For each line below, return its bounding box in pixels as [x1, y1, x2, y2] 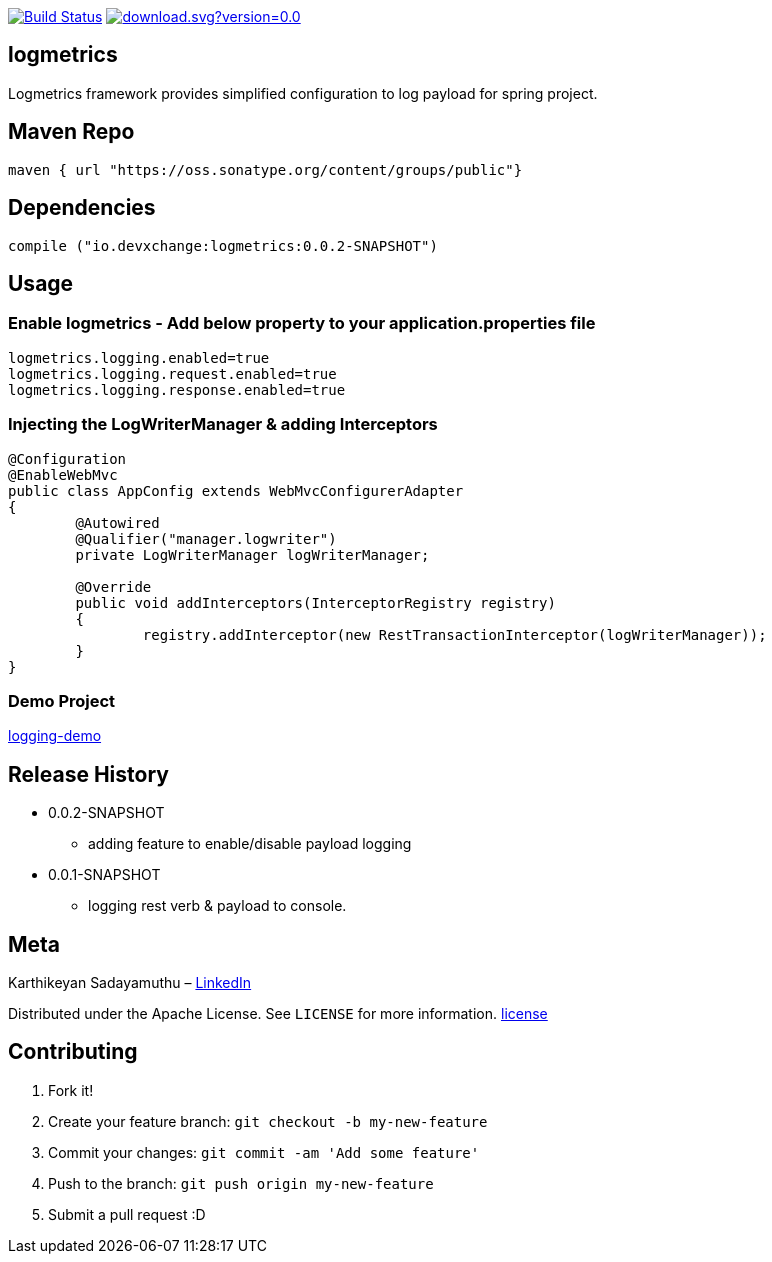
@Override [75, 578, 152, 595]
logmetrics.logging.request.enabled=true [8, 365, 337, 382]
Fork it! [48, 1081, 94, 1099]
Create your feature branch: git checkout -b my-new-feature [48, 1112, 488, 1130]
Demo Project [8, 690, 116, 711]
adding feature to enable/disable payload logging [88, 835, 412, 853]
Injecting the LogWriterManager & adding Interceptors [8, 414, 438, 435]
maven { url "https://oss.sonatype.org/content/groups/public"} [8, 161, 523, 178]
